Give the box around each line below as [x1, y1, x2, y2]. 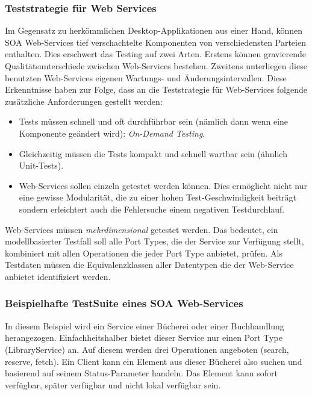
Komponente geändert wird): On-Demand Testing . [19, 126, 205, 139]
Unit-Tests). [19, 159, 64, 172]
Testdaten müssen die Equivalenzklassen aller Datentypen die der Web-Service [5, 258, 294, 271]
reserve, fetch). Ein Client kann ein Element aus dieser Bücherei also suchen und [5, 355, 302, 367]
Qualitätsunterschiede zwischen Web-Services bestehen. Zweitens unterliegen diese [5, 60, 307, 72]
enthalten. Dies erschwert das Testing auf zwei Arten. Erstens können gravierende [5, 48, 306, 60]
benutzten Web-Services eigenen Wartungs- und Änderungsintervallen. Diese [5, 71, 287, 84]
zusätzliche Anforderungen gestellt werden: [5, 95, 163, 107]
